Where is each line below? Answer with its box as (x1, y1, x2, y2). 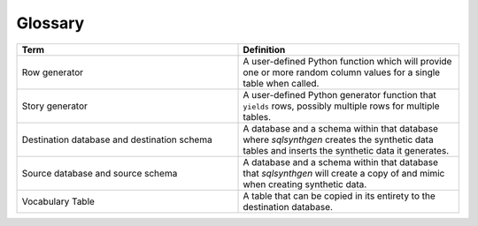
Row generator (21, 66, 84, 79)
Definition (243, 43, 286, 56)
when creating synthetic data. (243, 177, 367, 190)
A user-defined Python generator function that (243, 88, 437, 101)
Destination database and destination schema (21, 133, 212, 146)
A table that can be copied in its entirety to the (243, 190, 436, 202)
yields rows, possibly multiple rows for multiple (243, 100, 440, 112)
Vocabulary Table (21, 195, 95, 207)
